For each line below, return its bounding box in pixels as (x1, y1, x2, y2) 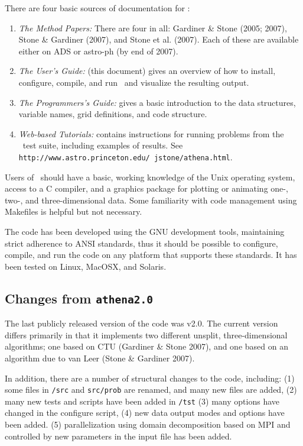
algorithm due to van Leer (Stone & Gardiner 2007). (5, 351, 195, 364)
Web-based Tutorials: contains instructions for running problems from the (18, 127, 284, 140)
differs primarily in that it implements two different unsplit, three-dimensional (5, 328, 288, 341)
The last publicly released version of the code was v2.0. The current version (5, 317, 278, 329)
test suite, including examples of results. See (22, 139, 183, 151)
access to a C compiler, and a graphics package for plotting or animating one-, (5, 182, 288, 195)
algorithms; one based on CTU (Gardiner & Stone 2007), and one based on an (5, 340, 288, 353)
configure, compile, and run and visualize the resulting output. (18, 76, 249, 88)
